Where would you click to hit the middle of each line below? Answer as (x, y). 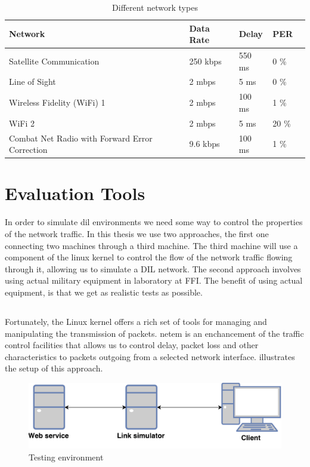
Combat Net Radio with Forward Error (81, 138)
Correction (28, 150)
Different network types (155, 7)
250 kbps (205, 61)
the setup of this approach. (54, 368)
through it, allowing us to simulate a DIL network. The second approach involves (153, 268)
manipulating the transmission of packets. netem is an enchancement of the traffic (154, 333)
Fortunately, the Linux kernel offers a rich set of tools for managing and (136, 321)
